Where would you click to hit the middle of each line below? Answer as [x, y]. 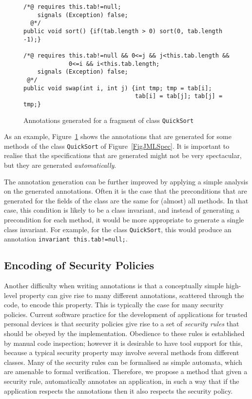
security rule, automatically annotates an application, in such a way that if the [122, 381]
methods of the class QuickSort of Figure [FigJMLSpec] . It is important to [117, 146]
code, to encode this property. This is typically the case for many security [114, 305]
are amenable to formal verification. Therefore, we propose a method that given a [126, 371]
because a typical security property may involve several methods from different [122, 352]
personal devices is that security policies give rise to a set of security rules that [122, 324]
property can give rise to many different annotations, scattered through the [132, 295]
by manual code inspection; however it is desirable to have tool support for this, [123, 343]
